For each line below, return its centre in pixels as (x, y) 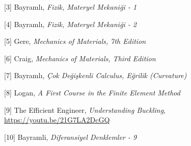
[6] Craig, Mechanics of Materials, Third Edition (80, 58)
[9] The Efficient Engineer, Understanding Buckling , (85, 110)
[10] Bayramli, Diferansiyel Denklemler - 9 (70, 137)
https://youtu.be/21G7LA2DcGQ (57, 120)
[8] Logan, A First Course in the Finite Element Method (92, 92)
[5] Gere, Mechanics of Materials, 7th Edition (75, 41)
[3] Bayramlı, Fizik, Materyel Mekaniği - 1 (70, 7)
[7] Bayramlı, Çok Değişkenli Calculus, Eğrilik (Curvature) (96, 75)
